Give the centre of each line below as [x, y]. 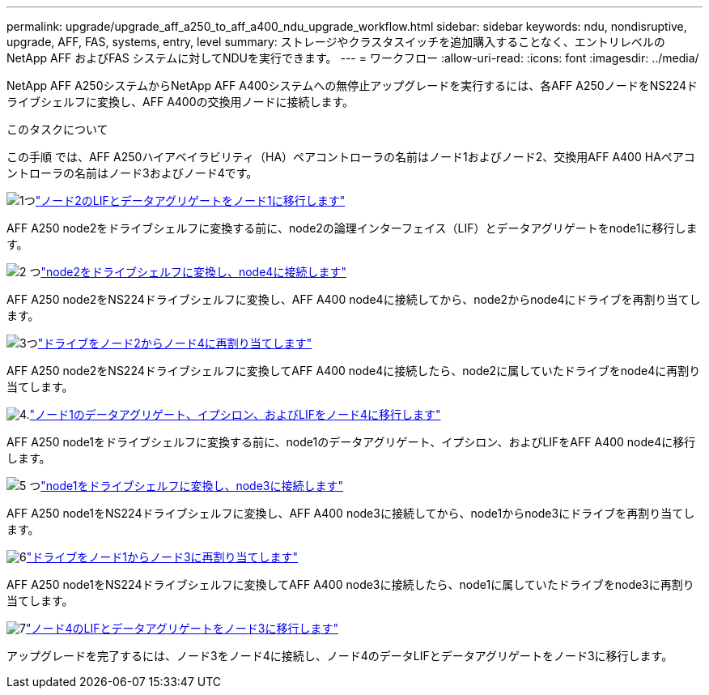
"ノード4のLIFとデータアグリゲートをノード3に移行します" [182, 628]
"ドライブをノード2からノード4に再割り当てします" [175, 343]
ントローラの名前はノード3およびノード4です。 [132, 173]
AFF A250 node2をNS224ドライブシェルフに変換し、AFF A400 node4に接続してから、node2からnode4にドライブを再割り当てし [354, 299]
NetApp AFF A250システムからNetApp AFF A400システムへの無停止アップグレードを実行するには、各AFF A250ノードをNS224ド [352, 85]
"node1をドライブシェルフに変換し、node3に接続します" [192, 486]
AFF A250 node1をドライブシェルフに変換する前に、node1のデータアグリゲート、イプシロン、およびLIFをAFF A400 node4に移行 [351, 442]
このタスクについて [57, 129]
